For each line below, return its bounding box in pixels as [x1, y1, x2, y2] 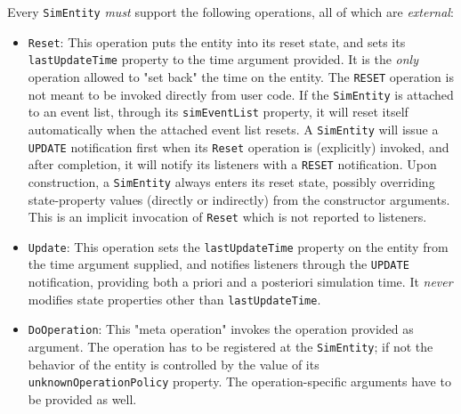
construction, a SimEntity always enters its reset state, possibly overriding [28, 172, 435, 191]
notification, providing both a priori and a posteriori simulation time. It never [28, 272, 453, 291]
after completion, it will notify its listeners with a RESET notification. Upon [28, 155, 437, 174]
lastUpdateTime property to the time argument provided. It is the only [28, 50, 418, 69]
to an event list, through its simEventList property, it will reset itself [28, 102, 408, 121]
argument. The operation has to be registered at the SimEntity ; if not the [28, 337, 433, 356]
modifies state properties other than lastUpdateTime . [28, 289, 321, 308]
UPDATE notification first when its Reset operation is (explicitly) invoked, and [28, 137, 449, 156]
